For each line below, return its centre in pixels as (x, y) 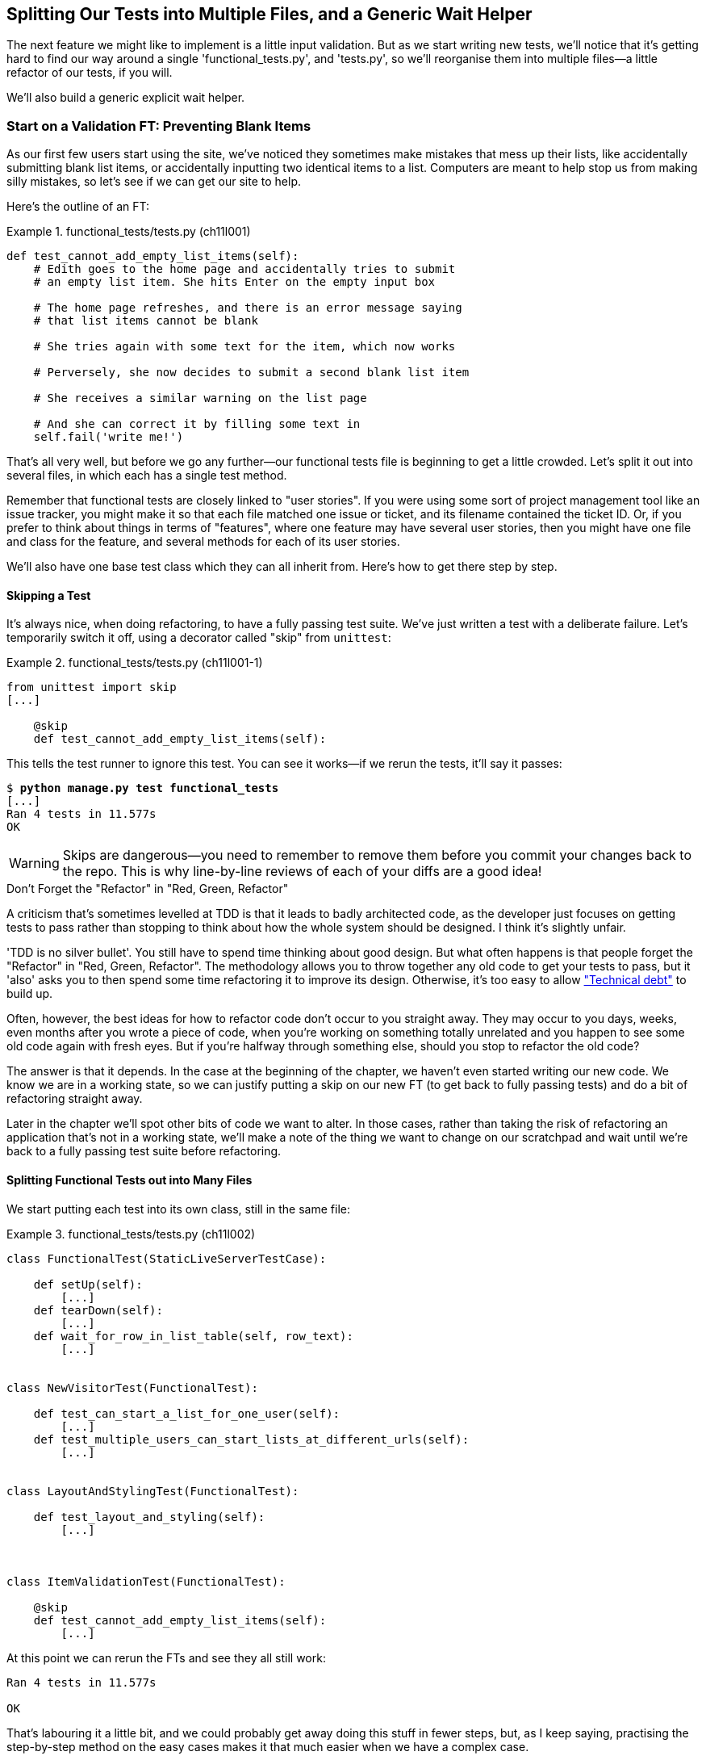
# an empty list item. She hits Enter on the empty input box (234, 282)
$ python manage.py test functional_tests (143, 788)
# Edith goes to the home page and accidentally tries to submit (244, 269)
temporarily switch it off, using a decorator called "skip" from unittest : (199, 638)
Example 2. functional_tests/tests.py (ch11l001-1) (135, 663)
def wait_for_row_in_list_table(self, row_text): (193, 1336)
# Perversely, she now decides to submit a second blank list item (251, 373)
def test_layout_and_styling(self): (149, 1517)
